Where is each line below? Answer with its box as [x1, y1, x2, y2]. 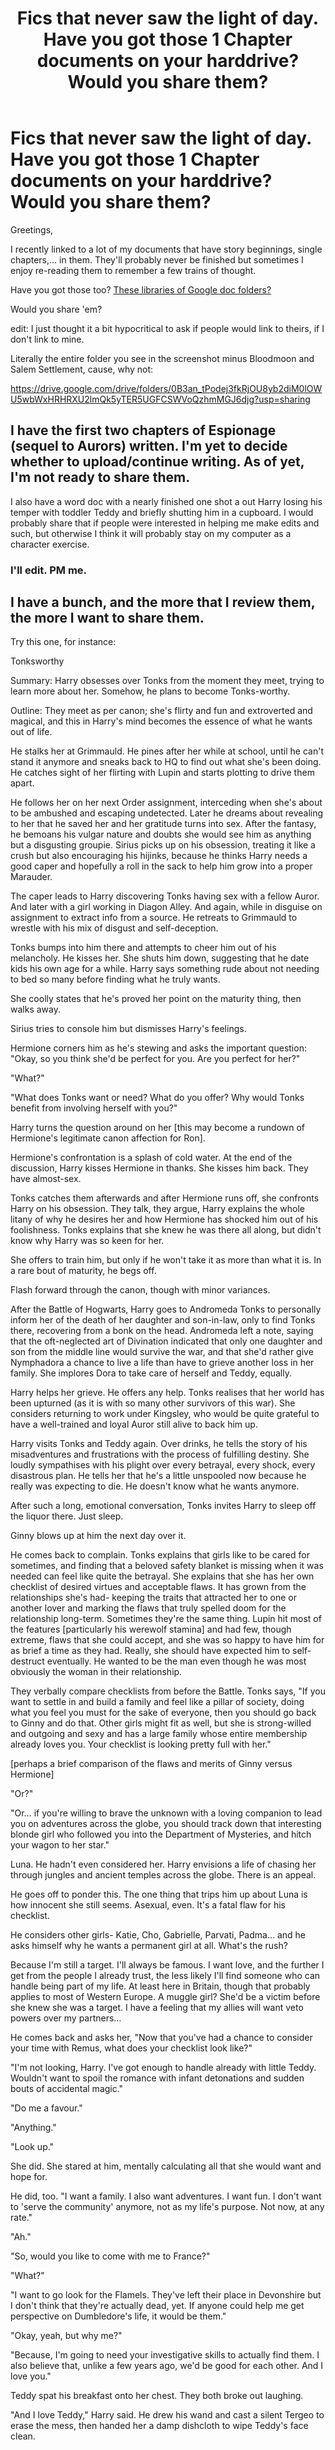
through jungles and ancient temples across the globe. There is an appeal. [10, 1869, 317, 1881]
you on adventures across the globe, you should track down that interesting [10, 1818, 322, 1830]
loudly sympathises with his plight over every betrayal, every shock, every [10, 1459, 316, 1471]
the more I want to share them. [10, 610, 205, 627]
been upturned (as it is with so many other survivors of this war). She [10, 1397, 296, 1409]
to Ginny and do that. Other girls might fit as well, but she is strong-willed [10, 1717, 312, 1729]
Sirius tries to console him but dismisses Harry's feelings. [10, 1023, 247, 1035]
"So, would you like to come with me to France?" [10, 2250, 211, 2262]
